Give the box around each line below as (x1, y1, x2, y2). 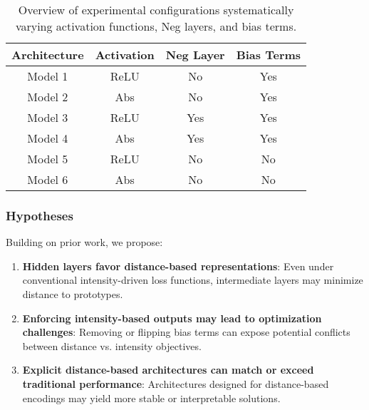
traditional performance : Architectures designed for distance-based (22, 376, 329, 391)
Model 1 (27, 68, 68, 84)
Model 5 (27, 150, 68, 167)
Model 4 (27, 130, 68, 146)
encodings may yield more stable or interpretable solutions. (22, 390, 281, 405)
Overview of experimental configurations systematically (18, 1, 294, 18)
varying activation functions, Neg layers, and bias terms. (15, 18, 297, 34)
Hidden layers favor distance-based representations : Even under (22, 258, 334, 273)
